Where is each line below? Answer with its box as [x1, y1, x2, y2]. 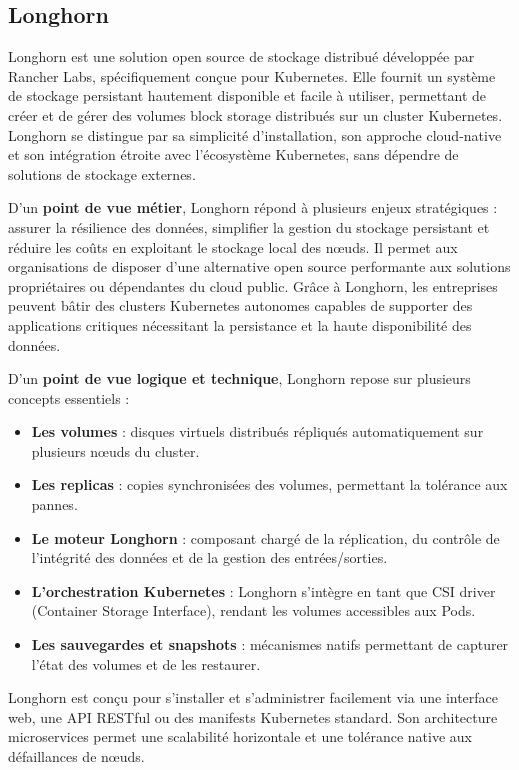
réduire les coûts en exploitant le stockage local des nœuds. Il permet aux [8, 236, 458, 257]
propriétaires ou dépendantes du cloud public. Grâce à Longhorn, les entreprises [8, 275, 498, 296]
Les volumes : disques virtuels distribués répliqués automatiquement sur [31, 421, 484, 442]
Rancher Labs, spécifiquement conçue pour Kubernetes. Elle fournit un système [8, 65, 496, 86]
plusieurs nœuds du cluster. [31, 440, 200, 461]
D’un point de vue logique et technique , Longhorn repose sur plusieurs [8, 368, 471, 389]
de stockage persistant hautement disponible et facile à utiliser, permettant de [8, 85, 487, 106]
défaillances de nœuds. [8, 746, 145, 767]
